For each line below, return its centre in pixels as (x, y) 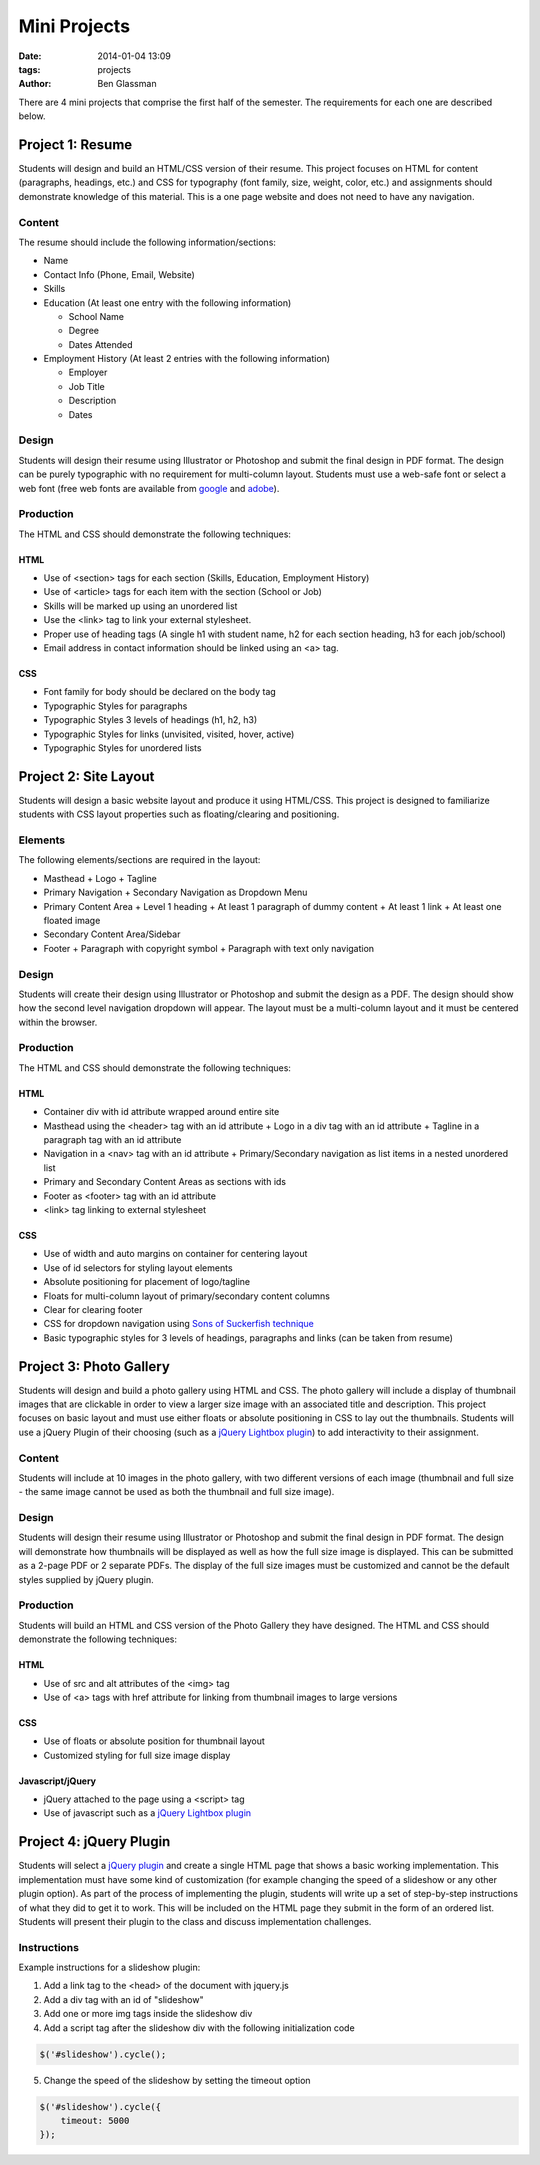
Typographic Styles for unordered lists (122, 747)
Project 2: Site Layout (86, 776)
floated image (72, 920)
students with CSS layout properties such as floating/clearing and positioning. (179, 814)
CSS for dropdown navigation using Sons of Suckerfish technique (179, 1324)
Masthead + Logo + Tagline (100, 878)
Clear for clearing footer (93, 1309)
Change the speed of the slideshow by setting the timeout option (177, 2080)
